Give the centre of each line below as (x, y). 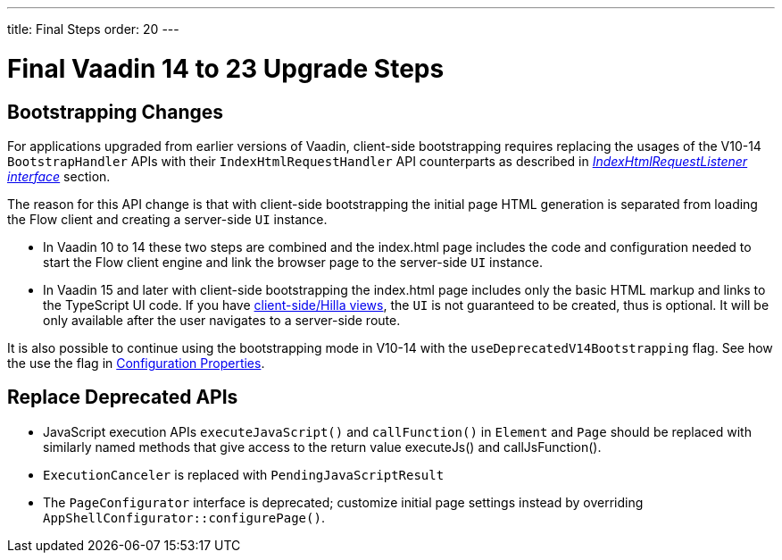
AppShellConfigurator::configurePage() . (184, 517)
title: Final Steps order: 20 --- (93, 29)
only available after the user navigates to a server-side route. (222, 320)
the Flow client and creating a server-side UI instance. (167, 219)
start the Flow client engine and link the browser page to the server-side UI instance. (293, 262)
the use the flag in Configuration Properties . (136, 363)
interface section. (59, 176)
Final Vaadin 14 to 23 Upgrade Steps (226, 68)
